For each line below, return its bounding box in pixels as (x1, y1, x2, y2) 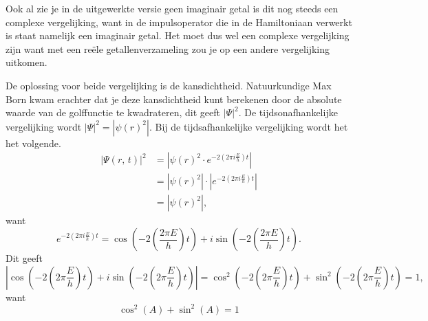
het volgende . (6, 135, 61, 150)
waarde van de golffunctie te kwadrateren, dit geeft (6, 105, 220, 120)
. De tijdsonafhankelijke (238, 105, 338, 120)
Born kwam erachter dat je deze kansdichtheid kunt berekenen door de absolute (6, 91, 342, 106)
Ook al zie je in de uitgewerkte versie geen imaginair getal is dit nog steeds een (6, 1, 339, 15)
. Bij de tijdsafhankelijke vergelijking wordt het (149, 119, 348, 133)
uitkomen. (6, 55, 47, 69)
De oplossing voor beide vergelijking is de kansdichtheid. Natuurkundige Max (6, 78, 332, 92)
